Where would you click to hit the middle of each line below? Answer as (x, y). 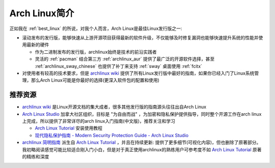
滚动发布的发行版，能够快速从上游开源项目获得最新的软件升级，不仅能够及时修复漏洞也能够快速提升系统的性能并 (140, 38)
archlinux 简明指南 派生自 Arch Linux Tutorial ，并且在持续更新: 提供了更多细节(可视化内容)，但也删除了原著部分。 (142, 143)
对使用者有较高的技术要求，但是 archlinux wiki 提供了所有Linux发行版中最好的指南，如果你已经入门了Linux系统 (138, 73)
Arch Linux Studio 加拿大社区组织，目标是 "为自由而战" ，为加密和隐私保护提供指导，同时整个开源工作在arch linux (142, 114)
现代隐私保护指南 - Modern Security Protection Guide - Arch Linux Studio (112, 135)
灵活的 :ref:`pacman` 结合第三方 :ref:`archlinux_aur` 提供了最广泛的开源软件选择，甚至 (125, 59)
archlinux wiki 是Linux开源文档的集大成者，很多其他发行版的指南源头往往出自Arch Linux (114, 107)
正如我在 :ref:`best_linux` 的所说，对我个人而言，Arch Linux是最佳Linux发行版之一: (96, 28)
